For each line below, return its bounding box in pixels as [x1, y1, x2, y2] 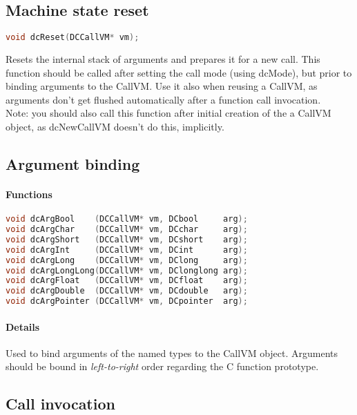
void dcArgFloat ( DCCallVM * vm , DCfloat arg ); [6, 276, 248, 286]
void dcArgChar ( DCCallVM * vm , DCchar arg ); [6, 224, 248, 235]
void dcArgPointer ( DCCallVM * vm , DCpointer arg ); [6, 296, 248, 307]
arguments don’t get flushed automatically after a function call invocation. [6, 92, 321, 106]
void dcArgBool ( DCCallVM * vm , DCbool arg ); [6, 214, 248, 224]
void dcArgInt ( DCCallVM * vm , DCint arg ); [6, 244, 248, 255]
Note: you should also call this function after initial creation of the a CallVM [6, 106, 331, 120]
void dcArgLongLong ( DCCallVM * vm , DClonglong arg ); [6, 265, 248, 276]
